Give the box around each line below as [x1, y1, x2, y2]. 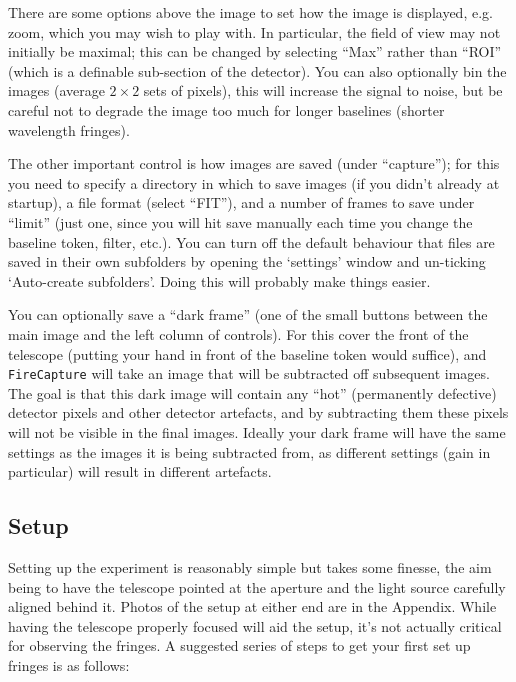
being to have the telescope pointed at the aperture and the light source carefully [8, 576, 506, 597]
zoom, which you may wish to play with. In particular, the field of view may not [8, 21, 501, 42]
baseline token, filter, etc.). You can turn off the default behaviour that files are [8, 231, 495, 252]
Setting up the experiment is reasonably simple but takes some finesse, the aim [8, 556, 492, 577]
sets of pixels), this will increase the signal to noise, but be [143, 80, 503, 101]
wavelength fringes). [8, 119, 130, 140]
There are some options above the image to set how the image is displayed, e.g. [8, 2, 493, 22]
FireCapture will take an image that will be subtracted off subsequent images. [8, 363, 490, 384]
